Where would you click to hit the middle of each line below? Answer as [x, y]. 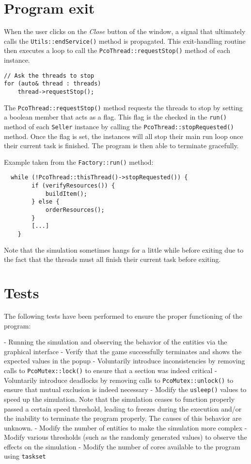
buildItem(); [66, 194]
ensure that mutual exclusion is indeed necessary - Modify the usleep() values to [125, 389]
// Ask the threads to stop [49, 76]
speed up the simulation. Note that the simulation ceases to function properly [119, 399]
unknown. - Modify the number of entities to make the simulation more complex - [125, 427]
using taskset [25, 456]
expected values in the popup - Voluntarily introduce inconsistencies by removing [125, 361]
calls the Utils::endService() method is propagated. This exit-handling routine [125, 41]
